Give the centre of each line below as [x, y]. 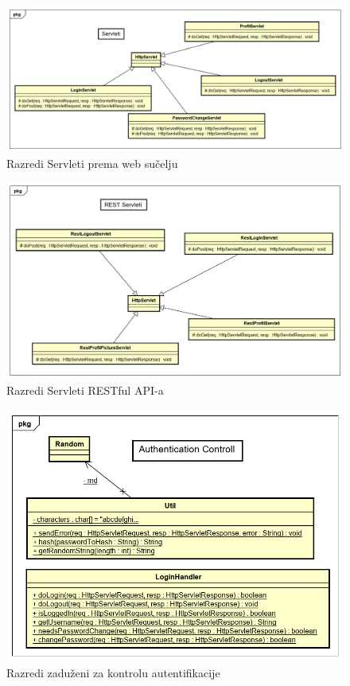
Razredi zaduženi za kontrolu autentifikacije [113, 672]
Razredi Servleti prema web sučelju [92, 163]
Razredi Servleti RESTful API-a [85, 390]
